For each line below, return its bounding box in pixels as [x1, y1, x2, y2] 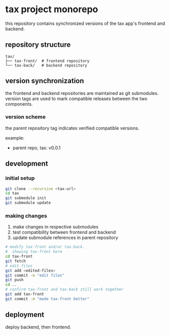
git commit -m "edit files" [5, 273, 65, 278]
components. [5, 100, 33, 107]
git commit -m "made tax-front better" [5, 296, 90, 301]
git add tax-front [5, 292, 44, 297]
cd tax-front [5, 254, 33, 259]
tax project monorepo [5, 4, 98, 15]
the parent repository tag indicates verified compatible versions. [5, 125, 140, 131]
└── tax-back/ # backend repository [5, 62, 87, 68]
